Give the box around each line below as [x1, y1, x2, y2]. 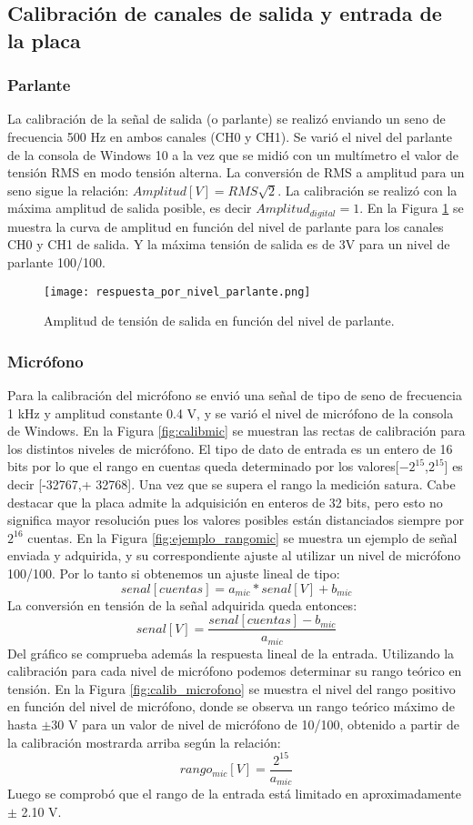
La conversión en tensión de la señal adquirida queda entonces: [7, 595, 357, 614]
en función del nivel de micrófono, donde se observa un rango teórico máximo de [7, 697, 455, 716]
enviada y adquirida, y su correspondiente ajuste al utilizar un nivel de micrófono [7, 546, 461, 565]
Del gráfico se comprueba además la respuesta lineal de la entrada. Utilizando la [7, 643, 455, 662]
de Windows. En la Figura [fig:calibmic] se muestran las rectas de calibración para [7, 421, 466, 440]
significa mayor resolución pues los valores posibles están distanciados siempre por [7, 510, 464, 529]
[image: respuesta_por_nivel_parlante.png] [44, 285, 311, 298]
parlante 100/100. [7, 253, 106, 271]
